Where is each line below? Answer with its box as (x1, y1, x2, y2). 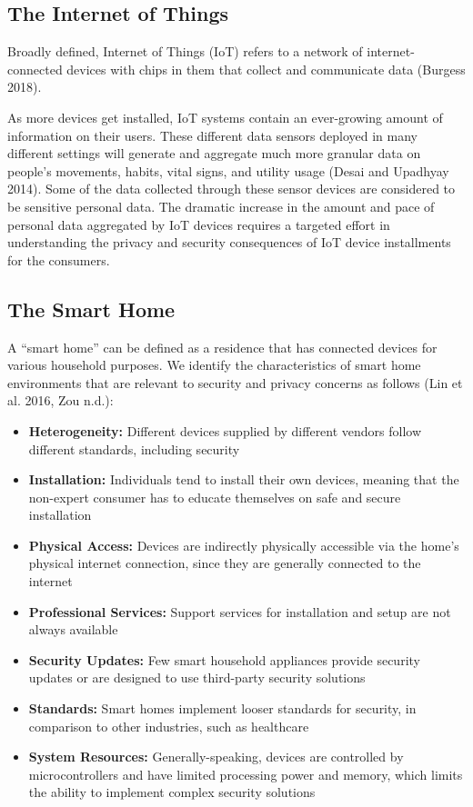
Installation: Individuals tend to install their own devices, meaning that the (28, 470, 459, 489)
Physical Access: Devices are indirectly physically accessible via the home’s (28, 535, 459, 554)
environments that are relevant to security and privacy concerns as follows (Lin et (7, 373, 463, 392)
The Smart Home (7, 294, 176, 323)
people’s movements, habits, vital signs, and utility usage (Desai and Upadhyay (7, 161, 449, 180)
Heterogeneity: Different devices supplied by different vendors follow (28, 421, 422, 440)
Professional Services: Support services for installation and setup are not (28, 602, 451, 621)
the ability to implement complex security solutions (28, 782, 316, 802)
